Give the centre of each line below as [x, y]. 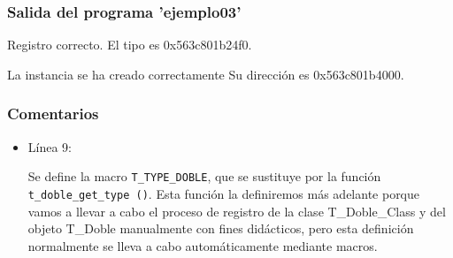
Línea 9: [50, 146]
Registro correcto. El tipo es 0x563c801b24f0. [130, 45]
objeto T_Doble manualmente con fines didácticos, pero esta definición [221, 228]
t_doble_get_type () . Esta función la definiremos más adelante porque [224, 193]
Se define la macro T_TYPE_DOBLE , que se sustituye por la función [204, 176]
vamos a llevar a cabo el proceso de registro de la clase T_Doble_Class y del [237, 211]
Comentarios [53, 114]
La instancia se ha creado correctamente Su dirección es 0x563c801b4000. [206, 74]
